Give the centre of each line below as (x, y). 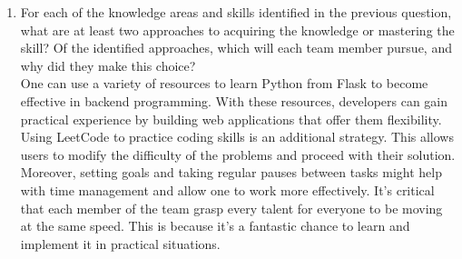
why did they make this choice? (108, 65)
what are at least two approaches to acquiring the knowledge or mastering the (237, 30)
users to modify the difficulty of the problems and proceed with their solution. (238, 154)
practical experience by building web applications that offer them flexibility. (231, 119)
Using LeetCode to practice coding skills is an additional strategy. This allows (237, 137)
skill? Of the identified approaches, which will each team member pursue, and (236, 48)
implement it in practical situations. (120, 243)
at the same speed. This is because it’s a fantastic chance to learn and (215, 226)
